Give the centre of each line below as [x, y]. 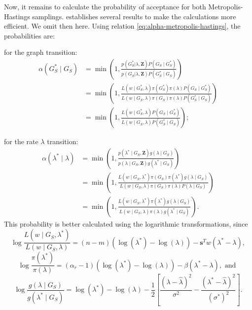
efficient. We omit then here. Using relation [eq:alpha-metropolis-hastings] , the [122, 26]
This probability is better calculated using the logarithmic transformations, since [126, 223]
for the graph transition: [41, 52]
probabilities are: [29, 35]
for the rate [21, 141]
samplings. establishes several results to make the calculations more [134, 16]
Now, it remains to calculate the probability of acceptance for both [105, 6]
